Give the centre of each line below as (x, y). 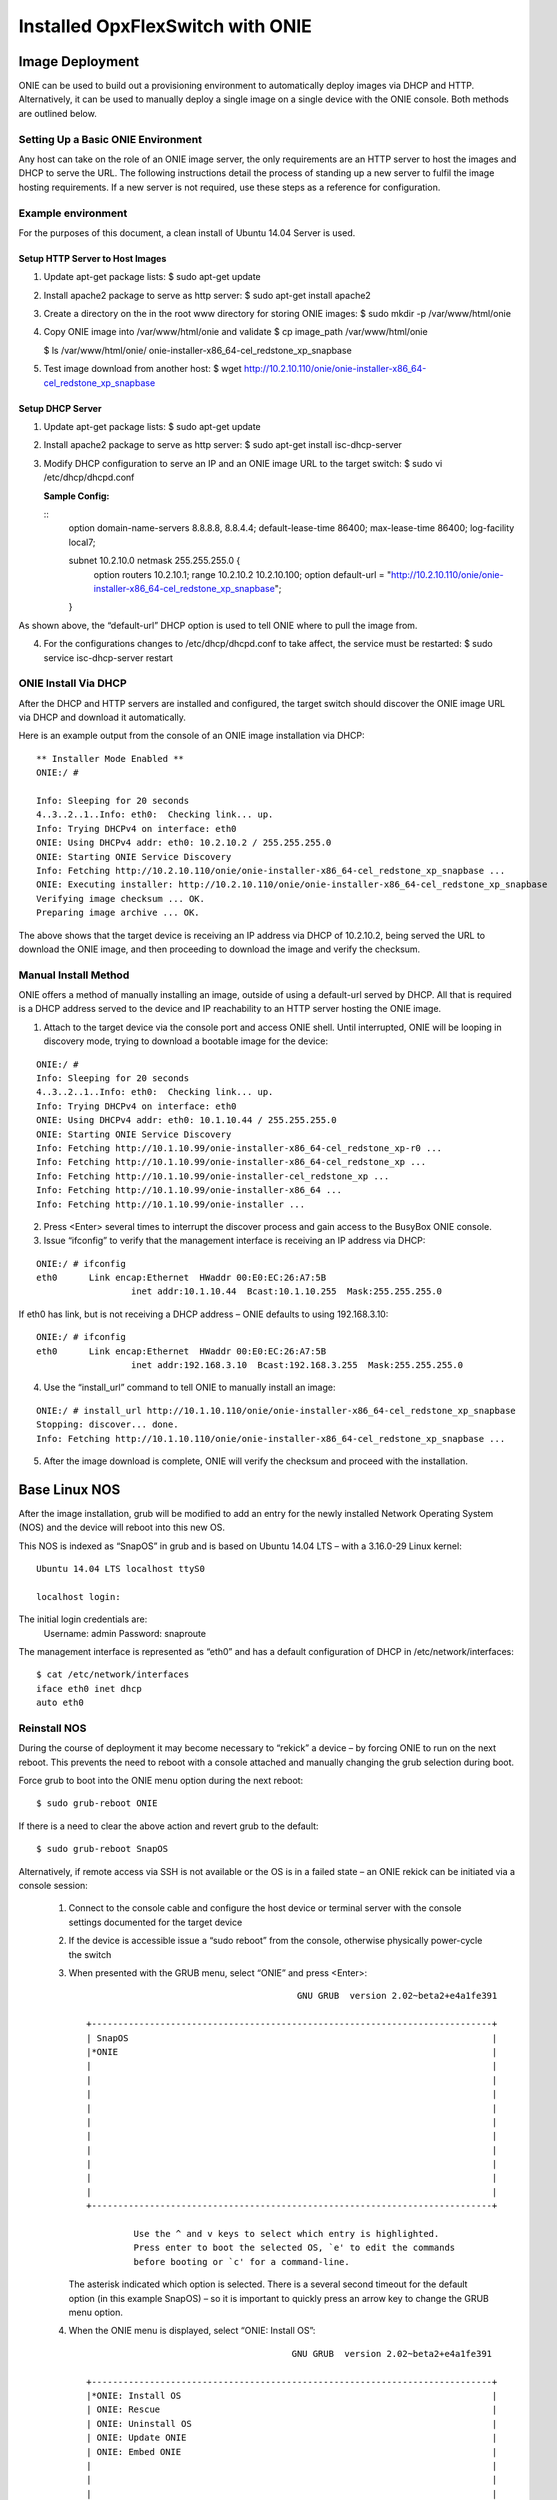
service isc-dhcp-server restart (108, 657)
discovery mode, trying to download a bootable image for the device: (186, 1041)
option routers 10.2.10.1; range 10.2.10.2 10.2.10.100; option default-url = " (242, 574)
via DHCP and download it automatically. (102, 717)
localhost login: (78, 1596)
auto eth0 (60, 1703)
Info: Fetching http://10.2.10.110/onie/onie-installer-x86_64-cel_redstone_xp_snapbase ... (271, 870)
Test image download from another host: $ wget (142, 369)
